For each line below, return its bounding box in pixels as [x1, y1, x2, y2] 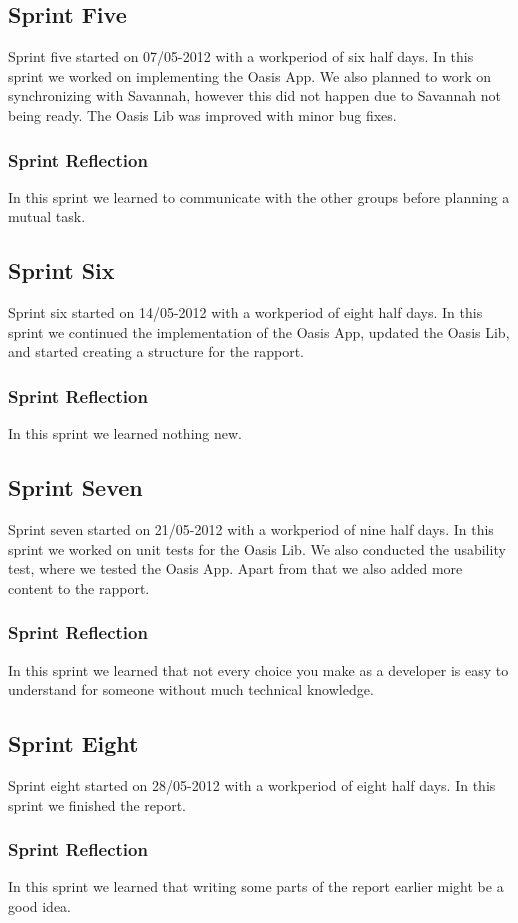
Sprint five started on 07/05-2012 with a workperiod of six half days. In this [8, 46, 474, 67]
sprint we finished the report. [8, 794, 187, 815]
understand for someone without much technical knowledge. [8, 679, 374, 700]
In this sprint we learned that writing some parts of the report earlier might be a [8, 876, 504, 897]
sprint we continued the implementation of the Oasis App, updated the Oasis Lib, [8, 321, 510, 342]
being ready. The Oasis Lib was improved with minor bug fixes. [8, 104, 397, 125]
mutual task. [8, 206, 86, 227]
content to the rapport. [8, 577, 150, 598]
